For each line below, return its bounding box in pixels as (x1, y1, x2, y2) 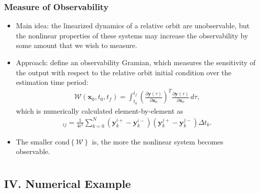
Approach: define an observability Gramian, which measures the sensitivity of (16, 57, 256, 67)
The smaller (16, 136, 53, 147)
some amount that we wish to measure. (16, 40, 137, 51)
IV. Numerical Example (4, 176, 131, 191)
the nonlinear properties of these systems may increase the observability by (16, 30, 248, 40)
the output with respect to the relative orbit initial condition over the (16, 67, 232, 77)
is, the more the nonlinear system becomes (92, 136, 224, 147)
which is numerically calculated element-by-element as (16, 105, 183, 116)
